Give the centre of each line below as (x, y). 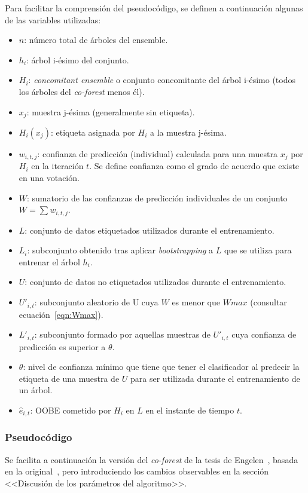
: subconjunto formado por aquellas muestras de (122, 334)
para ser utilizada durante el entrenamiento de (215, 378)
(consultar (269, 302)
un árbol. (36, 390)
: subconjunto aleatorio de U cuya (96, 302)
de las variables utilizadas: (53, 19)
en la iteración (57, 166)
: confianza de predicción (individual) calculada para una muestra (157, 154)
